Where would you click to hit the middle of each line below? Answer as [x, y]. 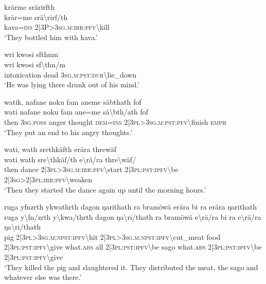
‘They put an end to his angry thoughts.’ [68, 132]
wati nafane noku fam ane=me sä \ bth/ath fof [76, 112]
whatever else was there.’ [43, 277]
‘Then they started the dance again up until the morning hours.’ [105, 189]
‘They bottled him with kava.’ [51, 37]
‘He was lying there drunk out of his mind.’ [72, 84]
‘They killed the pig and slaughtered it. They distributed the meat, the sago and [131, 267]
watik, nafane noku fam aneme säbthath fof [73, 101]
